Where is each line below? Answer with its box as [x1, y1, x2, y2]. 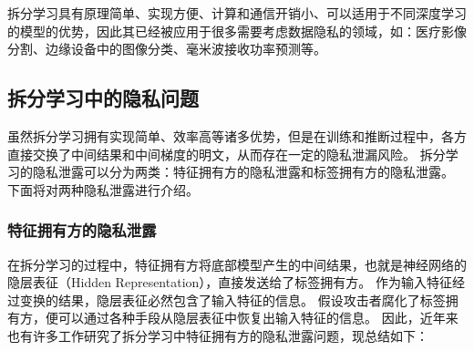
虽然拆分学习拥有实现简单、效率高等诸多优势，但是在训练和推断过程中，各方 [7, 126, 467, 145]
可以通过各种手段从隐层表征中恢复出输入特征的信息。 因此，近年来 [57, 308, 459, 327]
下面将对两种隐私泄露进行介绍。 [7, 180, 199, 199]
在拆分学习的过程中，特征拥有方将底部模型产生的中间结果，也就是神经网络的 [7, 254, 467, 274]
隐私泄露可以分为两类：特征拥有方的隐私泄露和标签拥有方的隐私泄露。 [32, 162, 454, 181]
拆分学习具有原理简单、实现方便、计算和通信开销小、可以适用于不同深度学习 [7, 4, 467, 22]
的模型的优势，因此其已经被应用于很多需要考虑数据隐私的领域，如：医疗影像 [7, 21, 467, 40]
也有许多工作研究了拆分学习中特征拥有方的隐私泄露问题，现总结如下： [7, 325, 428, 345]
